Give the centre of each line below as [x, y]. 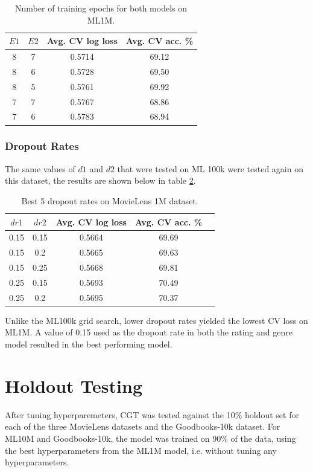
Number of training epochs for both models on [101, 8]
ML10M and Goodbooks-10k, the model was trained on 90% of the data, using [150, 438]
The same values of [40, 168]
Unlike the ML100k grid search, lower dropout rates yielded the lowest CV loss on [156, 320]
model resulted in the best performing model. [89, 344]
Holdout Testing [74, 385]
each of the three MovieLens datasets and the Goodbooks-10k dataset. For [143, 426]
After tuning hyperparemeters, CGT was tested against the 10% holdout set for [152, 414]
